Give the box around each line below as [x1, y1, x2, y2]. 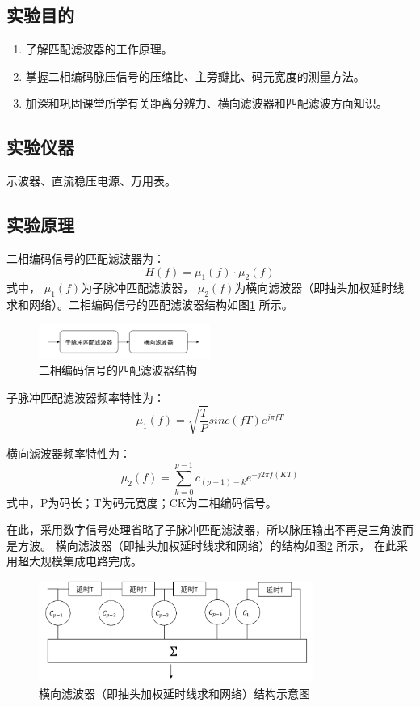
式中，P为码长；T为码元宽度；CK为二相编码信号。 [6, 493, 277, 510]
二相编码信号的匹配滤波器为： [6, 249, 165, 266]
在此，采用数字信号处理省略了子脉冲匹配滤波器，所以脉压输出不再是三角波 [6, 521, 402, 538]
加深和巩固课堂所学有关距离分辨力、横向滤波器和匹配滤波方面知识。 [25, 95, 388, 112]
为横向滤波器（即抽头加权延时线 [234, 279, 405, 296]
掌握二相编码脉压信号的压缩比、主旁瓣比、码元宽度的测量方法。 [25, 67, 365, 84]
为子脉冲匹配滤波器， [81, 279, 195, 296]
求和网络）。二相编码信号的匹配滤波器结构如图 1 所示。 [6, 296, 293, 313]
